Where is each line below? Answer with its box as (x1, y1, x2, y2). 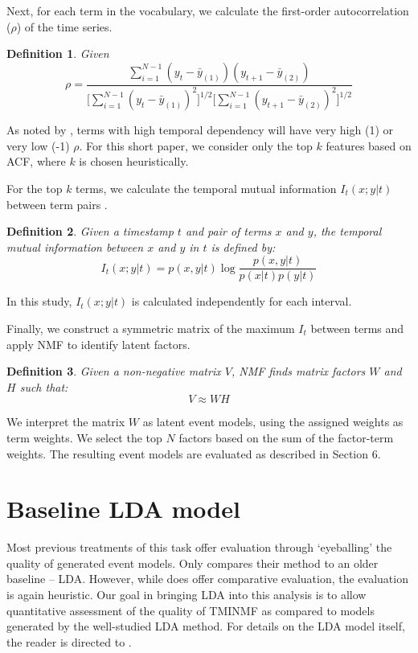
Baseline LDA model (6, 492, 240, 525)
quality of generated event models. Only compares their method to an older (6, 554, 379, 571)
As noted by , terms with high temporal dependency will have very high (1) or (6, 121, 393, 138)
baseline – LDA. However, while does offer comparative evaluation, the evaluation (6, 570, 408, 587)
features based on (326, 137, 412, 154)
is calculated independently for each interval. (131, 293, 352, 310)
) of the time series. (16, 18, 113, 35)
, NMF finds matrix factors (231, 363, 366, 380)
